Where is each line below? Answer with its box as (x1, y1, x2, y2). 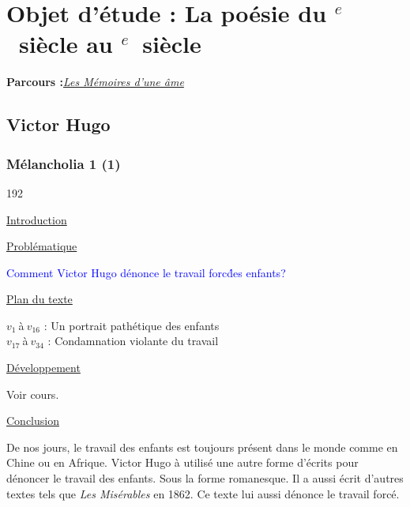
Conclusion (6, 412, 59, 429)
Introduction (6, 211, 67, 227)
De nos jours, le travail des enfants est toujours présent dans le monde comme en (6, 438, 398, 455)
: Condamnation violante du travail (47, 332, 219, 349)
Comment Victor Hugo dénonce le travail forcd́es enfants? (6, 264, 286, 280)
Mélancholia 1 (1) (6, 153, 121, 173)
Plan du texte (6, 291, 73, 307)
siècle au (19, 28, 113, 60)
